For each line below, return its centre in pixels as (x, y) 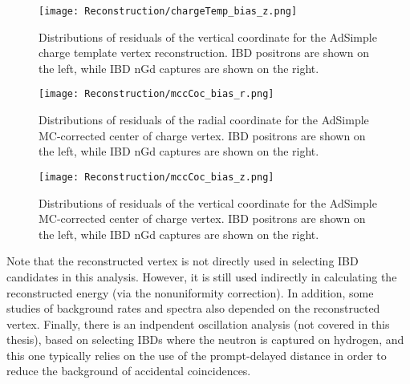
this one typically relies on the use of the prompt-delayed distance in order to (197, 355)
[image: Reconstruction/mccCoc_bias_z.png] (156, 177)
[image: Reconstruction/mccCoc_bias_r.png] (156, 94)
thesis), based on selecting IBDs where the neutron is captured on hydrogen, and (205, 340)
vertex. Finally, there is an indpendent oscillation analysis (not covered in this (198, 323)
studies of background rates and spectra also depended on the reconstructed (193, 308)
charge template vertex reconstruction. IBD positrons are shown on (204, 53)
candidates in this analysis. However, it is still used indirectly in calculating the (202, 276)
